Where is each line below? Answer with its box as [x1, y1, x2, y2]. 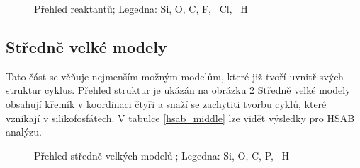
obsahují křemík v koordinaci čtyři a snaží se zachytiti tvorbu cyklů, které [6, 96, 327, 111]
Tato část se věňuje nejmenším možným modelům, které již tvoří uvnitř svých [6, 68, 344, 83]
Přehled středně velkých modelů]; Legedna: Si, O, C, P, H [34, 148, 290, 162]
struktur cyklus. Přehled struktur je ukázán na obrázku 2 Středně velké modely [6, 83, 351, 97]
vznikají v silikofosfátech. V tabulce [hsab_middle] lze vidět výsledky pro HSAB [6, 110, 355, 125]
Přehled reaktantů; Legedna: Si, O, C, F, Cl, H [34, 1, 248, 16]
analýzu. [6, 124, 42, 139]
